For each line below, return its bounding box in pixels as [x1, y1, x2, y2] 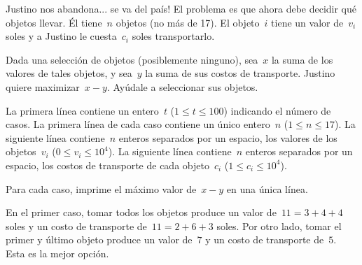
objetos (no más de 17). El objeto [116, 15, 260, 29]
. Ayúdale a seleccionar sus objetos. [106, 79, 258, 94]
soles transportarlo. [132, 29, 215, 43]
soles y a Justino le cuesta [6, 29, 117, 43]
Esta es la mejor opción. [6, 245, 109, 260]
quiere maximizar [6, 79, 80, 94]
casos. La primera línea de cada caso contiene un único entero [6, 117, 270, 131]
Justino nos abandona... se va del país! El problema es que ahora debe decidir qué [6, 1, 357, 15]
